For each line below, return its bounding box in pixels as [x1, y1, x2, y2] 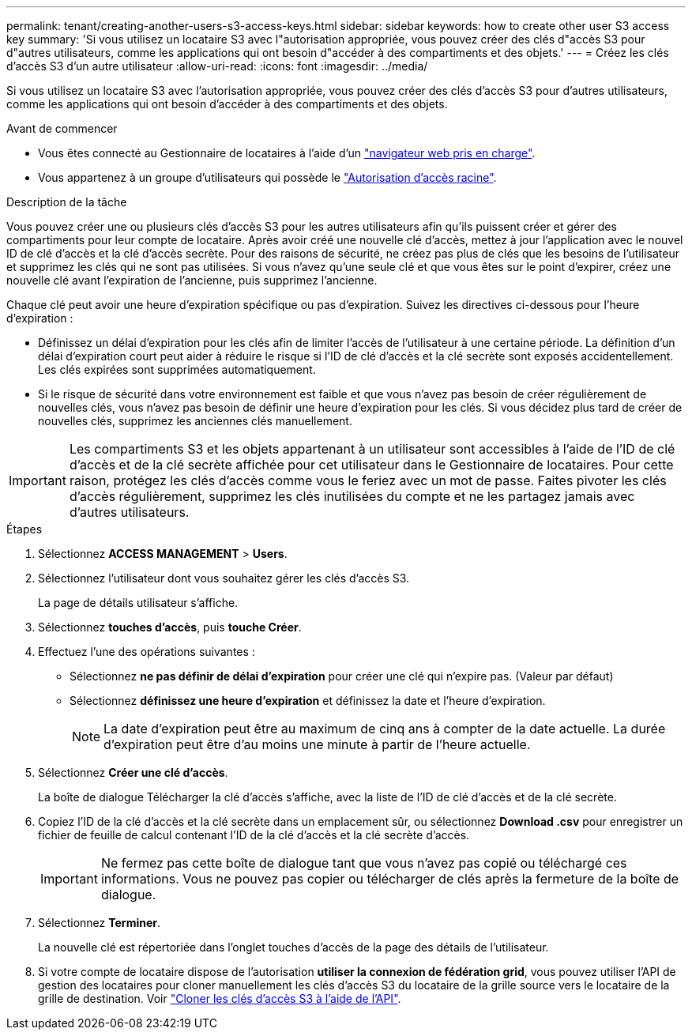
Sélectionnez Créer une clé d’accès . [38, 766, 228, 779]
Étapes [6, 522, 43, 536]
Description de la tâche [6, 195, 127, 209]
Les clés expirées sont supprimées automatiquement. [38, 363, 316, 376]
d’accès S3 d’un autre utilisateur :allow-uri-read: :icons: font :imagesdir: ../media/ [6, 59, 428, 73]
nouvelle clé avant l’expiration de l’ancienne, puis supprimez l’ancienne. [6, 273, 378, 287]
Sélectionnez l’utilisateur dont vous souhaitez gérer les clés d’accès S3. [38, 571, 410, 585]
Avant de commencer [6, 122, 118, 135]
